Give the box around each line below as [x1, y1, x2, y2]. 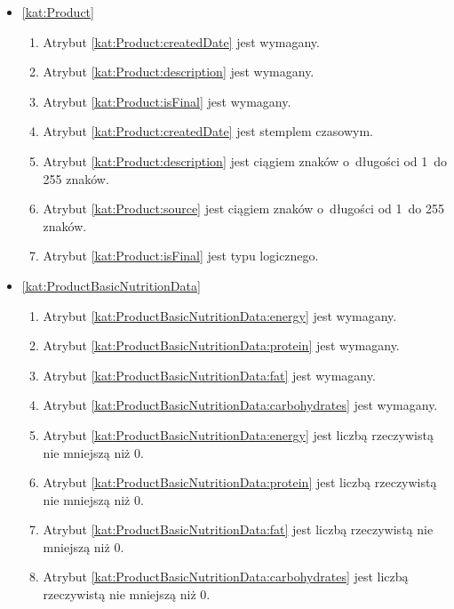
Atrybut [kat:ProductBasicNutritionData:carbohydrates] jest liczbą [43, 567, 409, 586]
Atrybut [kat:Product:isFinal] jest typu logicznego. [43, 246, 319, 265]
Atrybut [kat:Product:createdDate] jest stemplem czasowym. [43, 122, 373, 140]
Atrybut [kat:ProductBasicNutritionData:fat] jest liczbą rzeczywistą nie [43, 520, 434, 539]
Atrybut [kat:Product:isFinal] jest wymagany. [43, 92, 291, 110]
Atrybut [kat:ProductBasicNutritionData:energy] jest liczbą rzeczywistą [43, 425, 434, 444]
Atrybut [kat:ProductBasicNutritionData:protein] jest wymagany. [43, 336, 400, 355]
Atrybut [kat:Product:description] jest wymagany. [43, 62, 315, 81]
